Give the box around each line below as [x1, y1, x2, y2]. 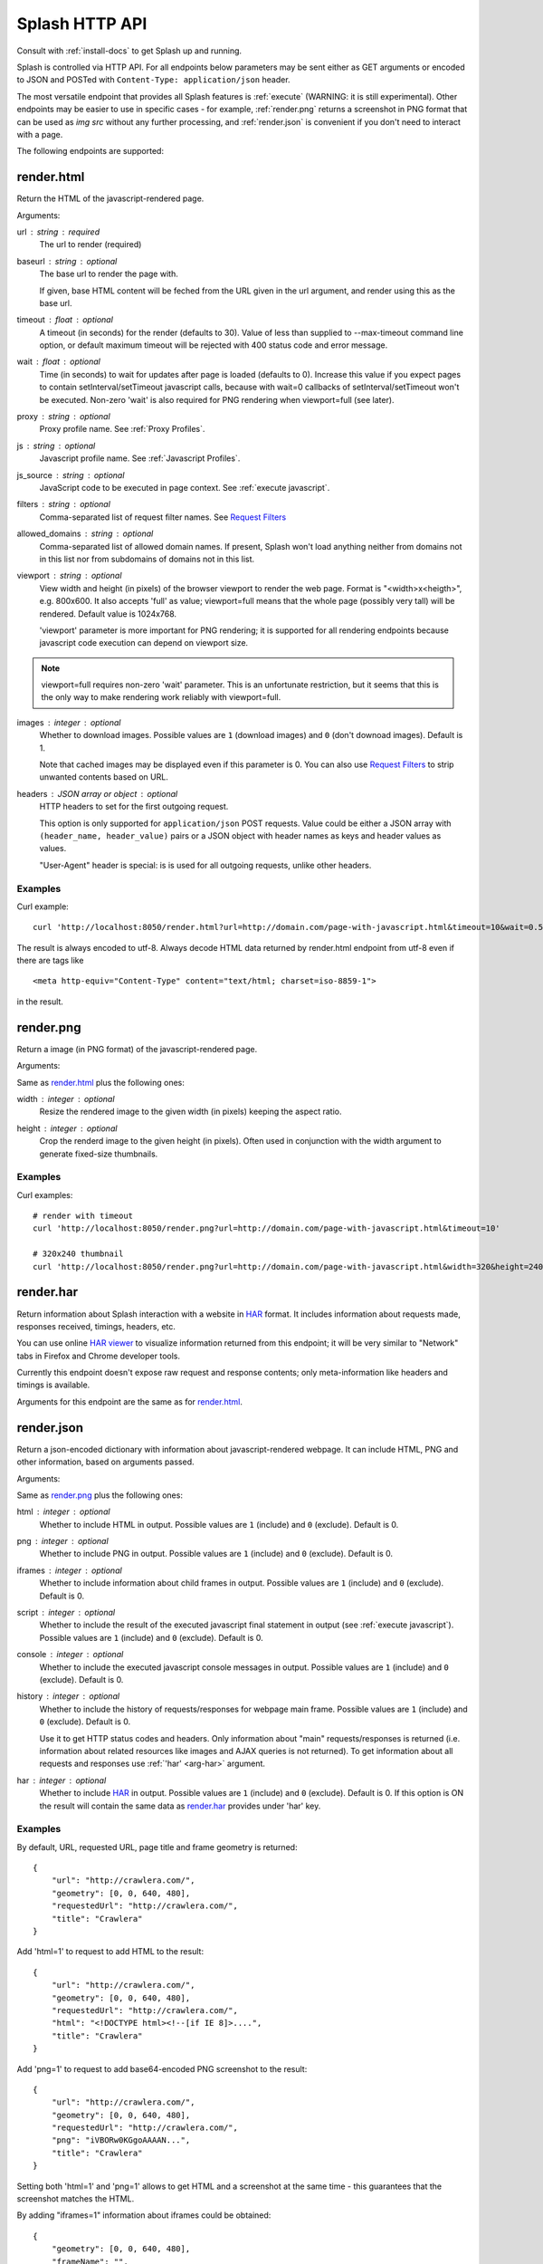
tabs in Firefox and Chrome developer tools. [16, 1350, 181, 1361]
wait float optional [16, 356, 101, 367]
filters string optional [16, 499, 110, 510]
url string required [16, 226, 100, 237]
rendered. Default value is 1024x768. [39, 608, 176, 619]
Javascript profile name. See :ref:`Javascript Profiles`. [39, 453, 241, 464]
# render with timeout [33, 1211, 134, 1222]
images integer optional [16, 716, 121, 728]
